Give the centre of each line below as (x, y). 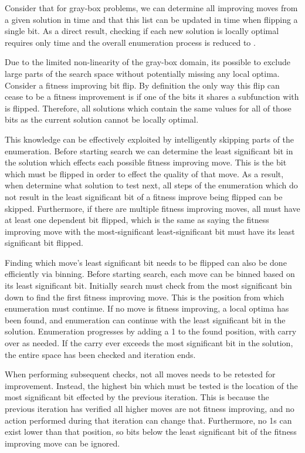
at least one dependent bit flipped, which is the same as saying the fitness (137, 220)
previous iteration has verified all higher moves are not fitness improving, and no (150, 408)
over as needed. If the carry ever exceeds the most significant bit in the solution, (149, 343)
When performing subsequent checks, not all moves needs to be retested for (140, 374)
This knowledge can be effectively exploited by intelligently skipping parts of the (149, 139)
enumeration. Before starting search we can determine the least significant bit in (149, 151)
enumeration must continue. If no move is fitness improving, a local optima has (147, 308)
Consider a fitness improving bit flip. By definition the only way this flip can (142, 85)
